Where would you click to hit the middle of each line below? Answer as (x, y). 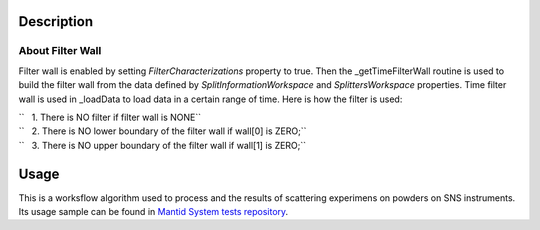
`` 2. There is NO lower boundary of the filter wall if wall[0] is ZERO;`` (162, 131)
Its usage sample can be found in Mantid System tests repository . (153, 212)
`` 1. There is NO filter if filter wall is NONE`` (110, 117)
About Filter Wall (60, 51)
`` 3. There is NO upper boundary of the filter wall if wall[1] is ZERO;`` (162, 145)
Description (56, 21)
